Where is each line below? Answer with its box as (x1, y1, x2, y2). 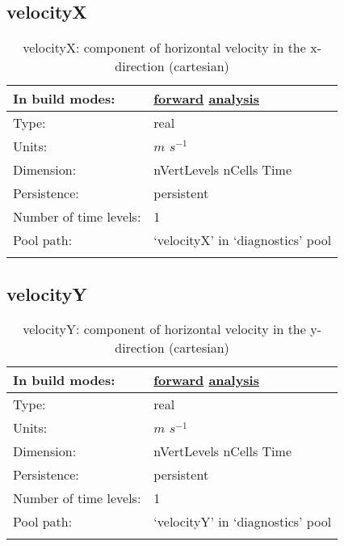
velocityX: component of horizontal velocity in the (23, 38, 306, 57)
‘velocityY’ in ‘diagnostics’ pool (153, 512, 332, 531)
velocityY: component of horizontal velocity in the (23, 320, 306, 339)
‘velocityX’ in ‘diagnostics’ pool (153, 231, 332, 250)
